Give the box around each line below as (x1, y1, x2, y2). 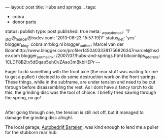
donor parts (12, 19, 36, 25)
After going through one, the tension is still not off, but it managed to (5, 110, 144, 115)
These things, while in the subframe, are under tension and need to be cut (5, 79, 156, 85)
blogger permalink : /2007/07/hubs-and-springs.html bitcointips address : (21, 53, 160, 60)
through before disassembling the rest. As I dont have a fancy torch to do (5, 84, 154, 90)
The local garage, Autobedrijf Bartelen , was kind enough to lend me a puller (5, 124, 159, 130)
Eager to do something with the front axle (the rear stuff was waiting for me (5, 69, 158, 75)
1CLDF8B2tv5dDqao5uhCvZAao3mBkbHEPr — (5, 59, 100, 65)
